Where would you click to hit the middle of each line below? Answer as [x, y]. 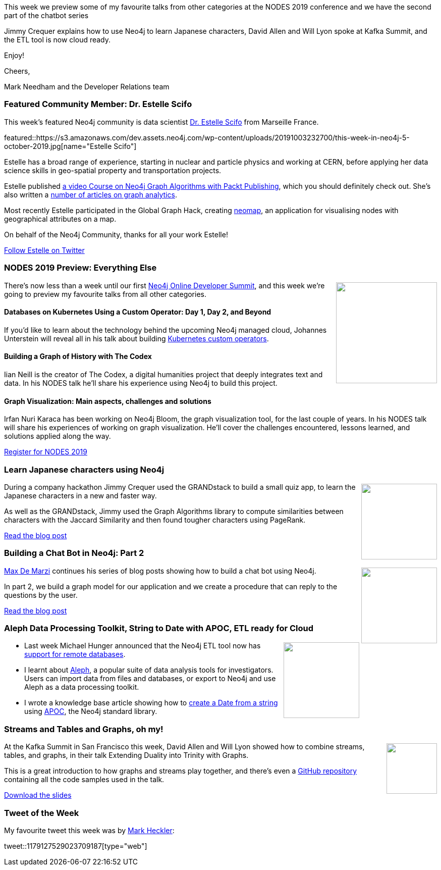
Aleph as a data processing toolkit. [82, 687]
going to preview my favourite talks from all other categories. [105, 294]
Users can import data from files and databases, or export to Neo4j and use [150, 679]
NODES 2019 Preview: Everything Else [80, 268]
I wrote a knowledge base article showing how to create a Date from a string [151, 703]
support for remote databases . [75, 654]
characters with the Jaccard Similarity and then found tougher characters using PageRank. [155, 520]
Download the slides [38, 795]
